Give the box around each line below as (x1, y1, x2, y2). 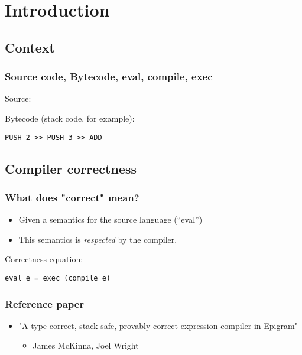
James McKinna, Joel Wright (33, 339, 139, 351)
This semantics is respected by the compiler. (18, 233, 177, 245)
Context (5, 38, 55, 56)
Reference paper (5, 296, 85, 311)
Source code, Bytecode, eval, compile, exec (5, 69, 213, 84)
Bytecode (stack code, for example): (5, 112, 135, 124)
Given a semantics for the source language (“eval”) (18, 213, 203, 226)
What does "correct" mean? (5, 190, 139, 204)
